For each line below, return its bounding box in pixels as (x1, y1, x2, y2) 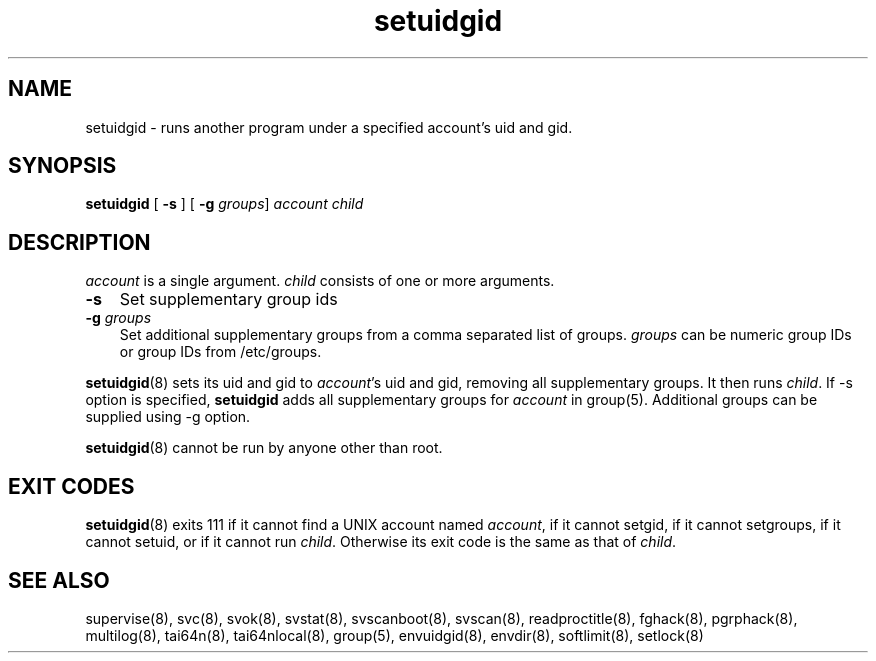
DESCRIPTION (8, 229, 151, 255)
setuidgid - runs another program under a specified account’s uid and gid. (85, 118, 573, 136)
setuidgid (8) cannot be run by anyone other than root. (85, 439, 443, 457)
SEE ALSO (8, 567, 110, 593)
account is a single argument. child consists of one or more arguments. (85, 272, 555, 290)
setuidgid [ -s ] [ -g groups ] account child (85, 195, 364, 213)
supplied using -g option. (85, 408, 251, 426)
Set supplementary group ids (119, 289, 338, 310)
